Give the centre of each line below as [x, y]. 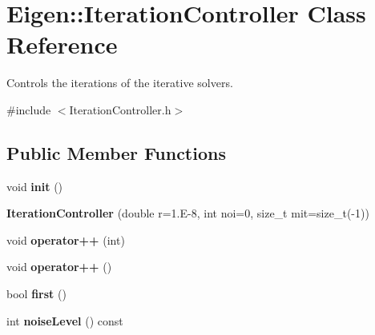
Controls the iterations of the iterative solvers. [120, 83]
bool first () [36, 294]
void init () [35, 186]
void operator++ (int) [66, 239]
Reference [62, 44]
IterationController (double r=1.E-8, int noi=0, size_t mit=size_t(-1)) [188, 213]
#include [29, 109]
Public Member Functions [116, 152]
